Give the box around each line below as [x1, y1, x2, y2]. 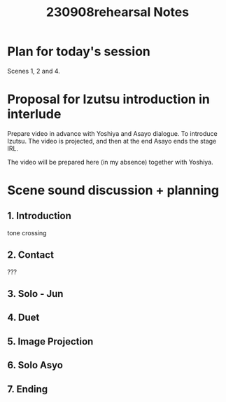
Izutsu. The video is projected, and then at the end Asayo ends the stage [7, 137, 217, 145]
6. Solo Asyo [7, 359, 63, 371]
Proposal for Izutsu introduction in [7, 92, 210, 107]
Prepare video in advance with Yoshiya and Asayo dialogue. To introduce [7, 129, 218, 137]
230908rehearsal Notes [45, 4, 190, 20]
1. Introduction [7, 210, 71, 222]
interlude [7, 106, 62, 123]
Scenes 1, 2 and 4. [7, 67, 61, 75]
